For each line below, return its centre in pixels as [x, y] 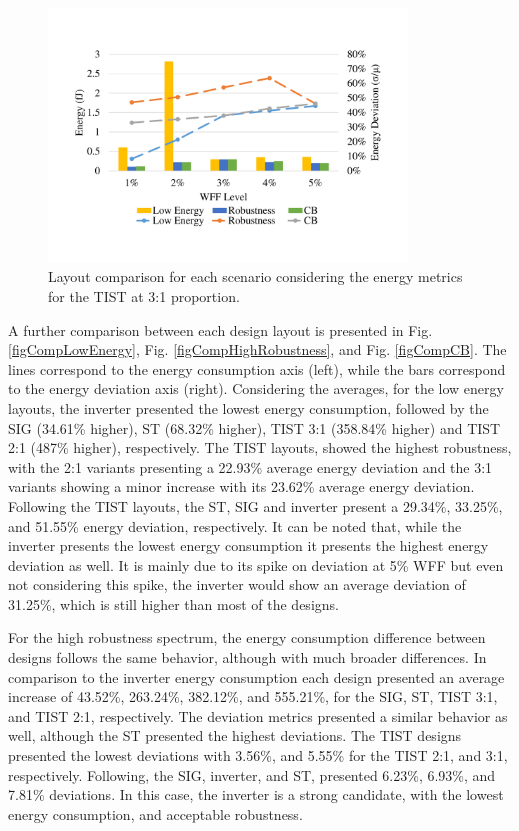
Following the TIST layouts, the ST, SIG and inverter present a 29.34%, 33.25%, [255, 505]
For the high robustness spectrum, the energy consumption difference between [247, 637]
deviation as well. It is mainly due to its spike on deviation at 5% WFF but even [256, 564]
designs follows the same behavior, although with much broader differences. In [247, 657]
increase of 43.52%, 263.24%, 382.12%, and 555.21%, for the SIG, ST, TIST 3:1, [253, 696]
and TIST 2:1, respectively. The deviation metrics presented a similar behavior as [258, 715]
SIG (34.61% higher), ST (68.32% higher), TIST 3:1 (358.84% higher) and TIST [254, 427]
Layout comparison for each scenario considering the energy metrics [255, 276]
